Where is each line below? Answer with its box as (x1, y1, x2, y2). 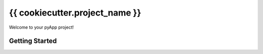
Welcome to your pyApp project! (9, 24, 74, 30)
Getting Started (9, 37, 57, 45)
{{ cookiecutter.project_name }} (9, 7, 141, 18)
